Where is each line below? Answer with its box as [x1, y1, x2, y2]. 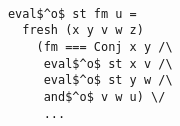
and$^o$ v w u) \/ [43, 89, 166, 104]
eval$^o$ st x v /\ [43, 56, 173, 71]
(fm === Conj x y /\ [36, 39, 173, 54]
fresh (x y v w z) [22, 23, 144, 38]
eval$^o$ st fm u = [7, 6, 137, 21]
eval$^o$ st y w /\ [43, 73, 173, 88]
